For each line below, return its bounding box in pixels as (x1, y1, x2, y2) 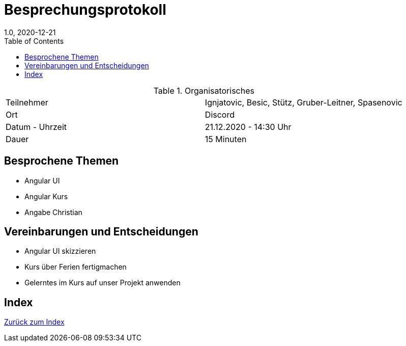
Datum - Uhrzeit (6, 121, 67, 132)
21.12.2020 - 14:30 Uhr (205, 121, 292, 132)
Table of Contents (4, 36, 64, 45)
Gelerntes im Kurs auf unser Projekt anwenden (24, 278, 181, 287)
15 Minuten (205, 134, 247, 144)
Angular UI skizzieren (24, 247, 96, 256)
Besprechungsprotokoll (4, 1, 166, 18)
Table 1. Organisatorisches (153, 85, 254, 96)
